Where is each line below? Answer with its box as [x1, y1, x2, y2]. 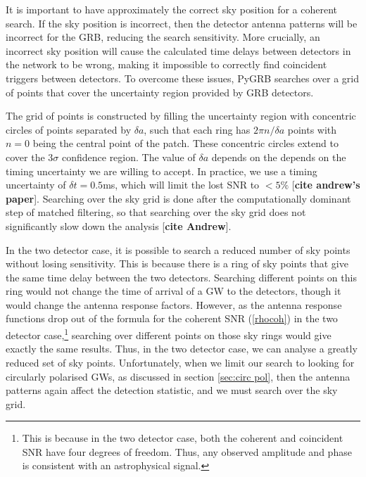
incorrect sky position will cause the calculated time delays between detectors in [6, 43, 351, 58]
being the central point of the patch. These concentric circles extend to [32, 136, 339, 151]
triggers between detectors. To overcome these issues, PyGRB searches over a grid [6, 70, 359, 85]
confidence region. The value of [61, 149, 196, 164]
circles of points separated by [6, 122, 132, 136]
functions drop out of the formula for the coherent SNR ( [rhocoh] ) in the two [6, 311, 338, 326]
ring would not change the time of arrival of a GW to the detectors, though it [6, 284, 341, 298]
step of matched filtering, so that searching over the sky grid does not [6, 205, 306, 220]
